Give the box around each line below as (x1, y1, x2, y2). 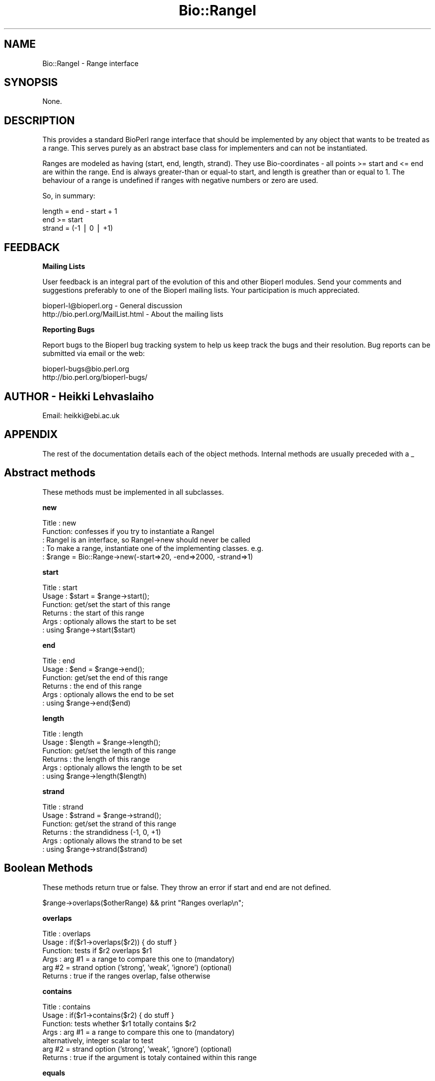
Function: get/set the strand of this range (42, 819, 176, 828)
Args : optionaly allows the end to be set (42, 690, 174, 699)
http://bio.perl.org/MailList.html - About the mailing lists (42, 310, 223, 319)
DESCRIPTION (4, 114, 75, 127)
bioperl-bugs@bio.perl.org (42, 364, 130, 373)
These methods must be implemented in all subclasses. (42, 487, 224, 496)
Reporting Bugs (42, 325, 95, 334)
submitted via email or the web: (42, 349, 145, 358)
